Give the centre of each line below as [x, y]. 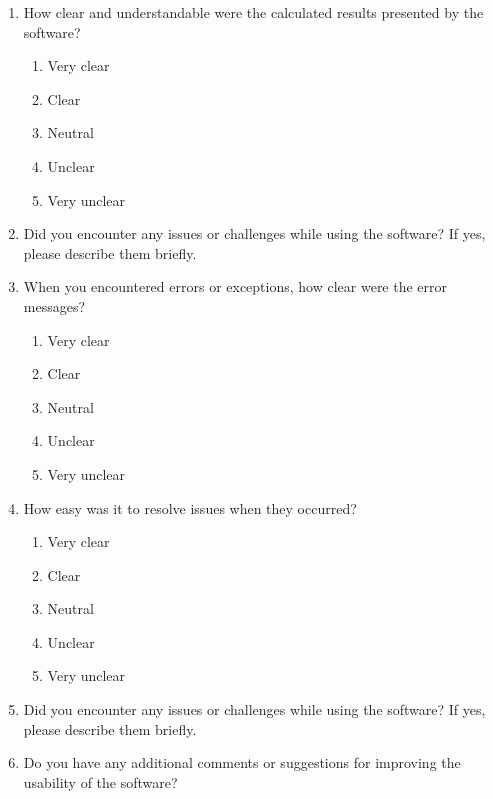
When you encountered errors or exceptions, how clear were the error [235, 286]
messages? [54, 305]
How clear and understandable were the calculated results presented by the [253, 12]
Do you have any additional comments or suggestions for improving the [242, 762]
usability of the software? [100, 781]
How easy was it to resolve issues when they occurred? [190, 507]
